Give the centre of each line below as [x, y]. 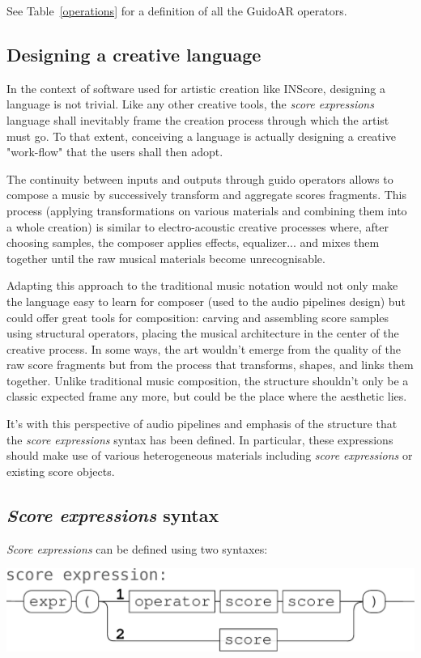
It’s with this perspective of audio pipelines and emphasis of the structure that [202, 424]
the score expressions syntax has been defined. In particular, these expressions [200, 439]
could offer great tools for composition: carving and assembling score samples [198, 317]
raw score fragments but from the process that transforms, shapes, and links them [210, 365]
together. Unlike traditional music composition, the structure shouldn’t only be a [208, 380]
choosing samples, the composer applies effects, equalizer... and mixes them [193, 242]
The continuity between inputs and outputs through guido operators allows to [200, 178]
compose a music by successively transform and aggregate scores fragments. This [206, 195]
